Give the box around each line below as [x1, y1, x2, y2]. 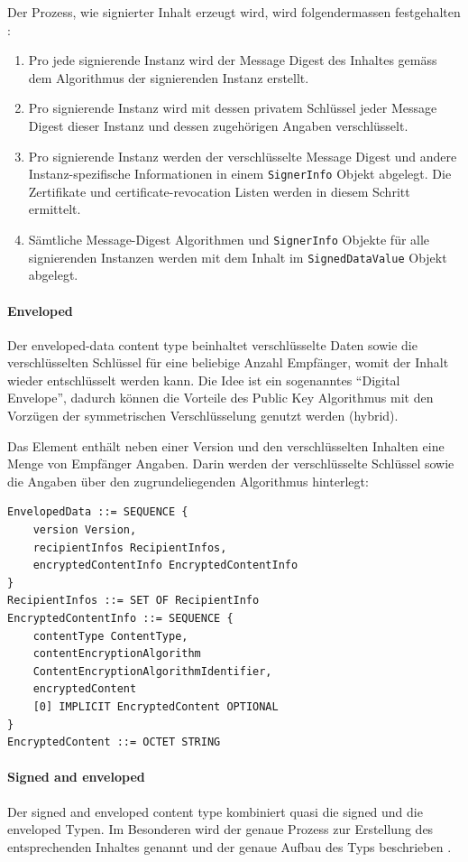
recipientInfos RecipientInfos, [32, 541, 227, 554]
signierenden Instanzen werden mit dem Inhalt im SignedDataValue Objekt [28, 247, 447, 266]
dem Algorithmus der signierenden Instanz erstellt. [28, 68, 309, 87]
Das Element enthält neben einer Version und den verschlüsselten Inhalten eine [7, 436, 445, 455]
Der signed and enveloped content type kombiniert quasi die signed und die [7, 802, 423, 820]
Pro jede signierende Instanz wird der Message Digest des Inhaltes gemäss [28, 51, 437, 70]
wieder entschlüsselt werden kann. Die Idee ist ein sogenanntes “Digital [7, 370, 400, 389]
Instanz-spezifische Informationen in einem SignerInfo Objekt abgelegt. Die [28, 164, 452, 183]
